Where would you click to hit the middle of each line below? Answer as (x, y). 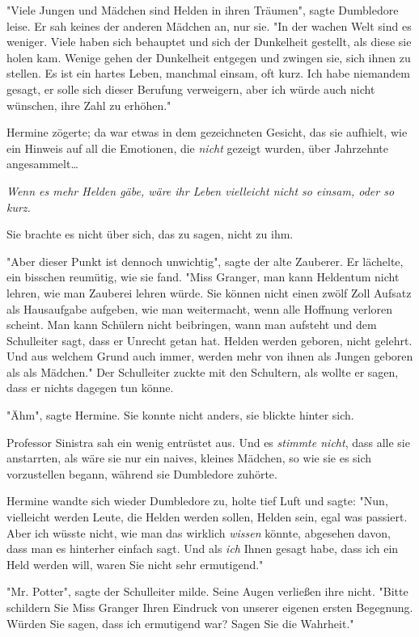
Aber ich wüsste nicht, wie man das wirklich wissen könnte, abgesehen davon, (199, 532)
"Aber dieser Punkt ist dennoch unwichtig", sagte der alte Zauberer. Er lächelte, (205, 261)
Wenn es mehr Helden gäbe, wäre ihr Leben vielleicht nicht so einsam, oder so (201, 190)
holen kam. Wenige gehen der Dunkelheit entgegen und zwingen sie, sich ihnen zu (209, 57)
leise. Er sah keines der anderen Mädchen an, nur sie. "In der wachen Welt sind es (209, 25)
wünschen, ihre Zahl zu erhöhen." (89, 105)
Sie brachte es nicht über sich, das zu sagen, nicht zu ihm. (150, 234)
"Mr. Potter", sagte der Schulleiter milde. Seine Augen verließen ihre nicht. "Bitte (207, 591)
